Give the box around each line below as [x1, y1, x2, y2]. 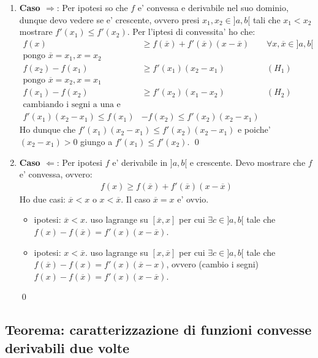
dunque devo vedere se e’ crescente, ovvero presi [19, 13, 200, 26]
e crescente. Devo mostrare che [189, 155, 306, 168]
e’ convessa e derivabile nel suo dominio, [137, 1, 289, 13]
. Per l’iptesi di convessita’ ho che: [127, 25, 256, 38]
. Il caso [121, 192, 151, 205]
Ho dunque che [19, 123, 76, 136]
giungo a [80, 135, 113, 147]
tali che [252, 13, 281, 26]
